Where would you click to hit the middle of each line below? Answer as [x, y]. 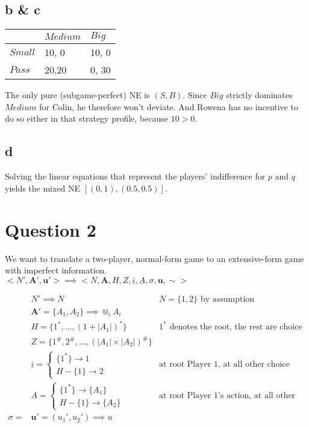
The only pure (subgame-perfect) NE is [77, 95]
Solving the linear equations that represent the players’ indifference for [135, 176]
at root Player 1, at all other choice [224, 364]
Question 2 [51, 229]
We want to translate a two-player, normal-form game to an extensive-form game [154, 258]
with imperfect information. [56, 270]
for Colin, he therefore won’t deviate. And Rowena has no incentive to [169, 106]
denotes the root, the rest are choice [236, 327]
